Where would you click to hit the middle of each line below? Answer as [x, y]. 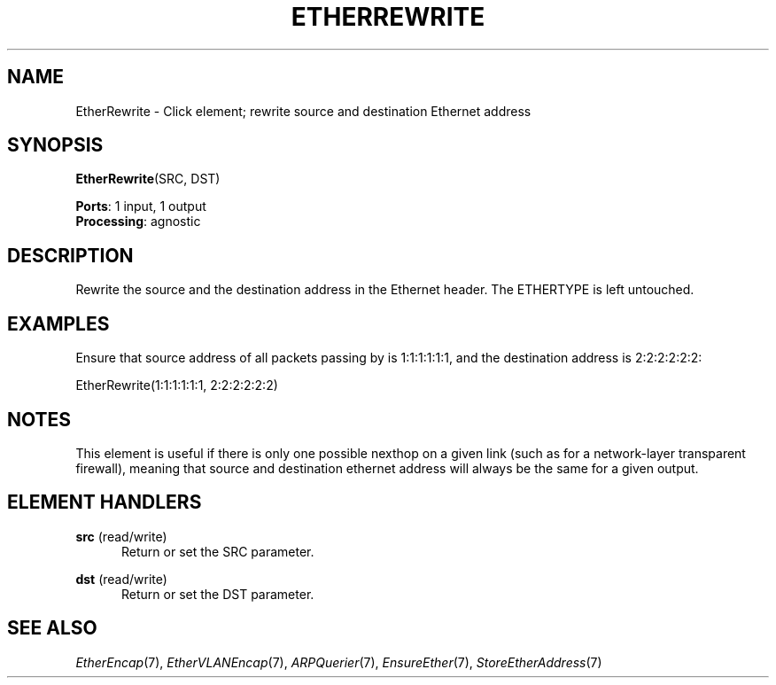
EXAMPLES [58, 323]
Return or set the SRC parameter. [218, 551]
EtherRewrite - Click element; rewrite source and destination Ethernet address [303, 111]
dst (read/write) [121, 579]
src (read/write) [121, 536]
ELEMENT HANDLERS [105, 502]
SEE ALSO [52, 628]
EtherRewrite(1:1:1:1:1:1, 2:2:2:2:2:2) [177, 385]
